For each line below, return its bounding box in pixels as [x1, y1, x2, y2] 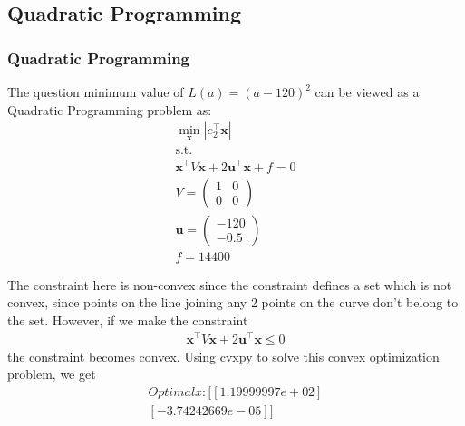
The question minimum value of [7, 82, 184, 101]
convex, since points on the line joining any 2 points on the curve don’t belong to [7, 293, 459, 312]
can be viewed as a [315, 82, 420, 101]
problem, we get [7, 364, 96, 383]
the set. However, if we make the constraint [7, 310, 248, 329]
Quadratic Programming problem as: [7, 100, 212, 119]
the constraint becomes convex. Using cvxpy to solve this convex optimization [7, 346, 440, 365]
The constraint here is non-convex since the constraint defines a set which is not [7, 275, 452, 294]
